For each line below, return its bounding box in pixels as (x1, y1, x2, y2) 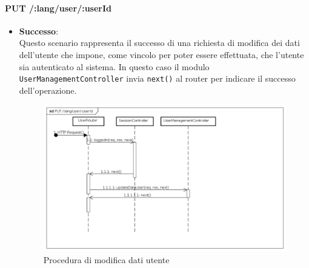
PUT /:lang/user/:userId (5, 1, 112, 14)
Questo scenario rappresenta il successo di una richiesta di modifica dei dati (19, 36, 300, 49)
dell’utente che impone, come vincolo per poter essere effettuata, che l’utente (19, 48, 304, 60)
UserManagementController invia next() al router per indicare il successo (19, 72, 296, 85)
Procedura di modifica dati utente (43, 253, 170, 266)
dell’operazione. (19, 83, 77, 96)
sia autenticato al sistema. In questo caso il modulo (19, 60, 210, 73)
